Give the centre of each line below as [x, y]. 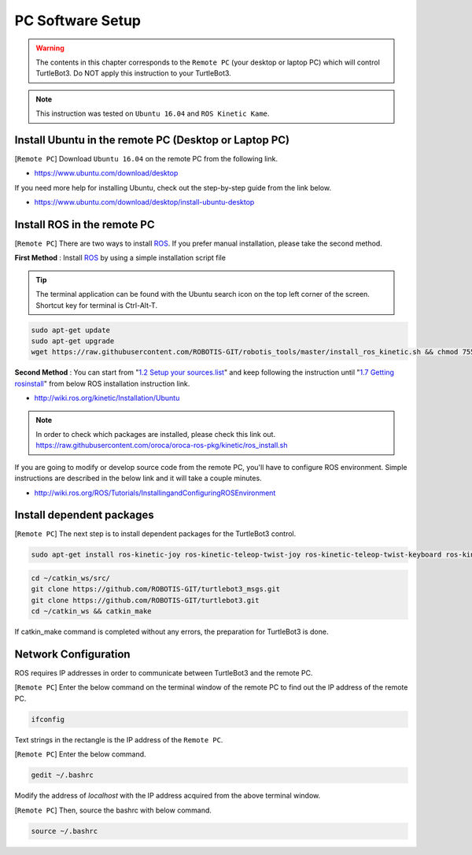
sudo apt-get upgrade [73, 341]
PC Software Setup [78, 20]
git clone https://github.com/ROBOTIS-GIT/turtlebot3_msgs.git [156, 589]
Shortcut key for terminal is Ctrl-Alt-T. [96, 305]
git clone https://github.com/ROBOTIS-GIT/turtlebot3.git [145, 600]
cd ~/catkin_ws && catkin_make [92, 611]
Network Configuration [72, 654]
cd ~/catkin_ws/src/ [70, 578]
